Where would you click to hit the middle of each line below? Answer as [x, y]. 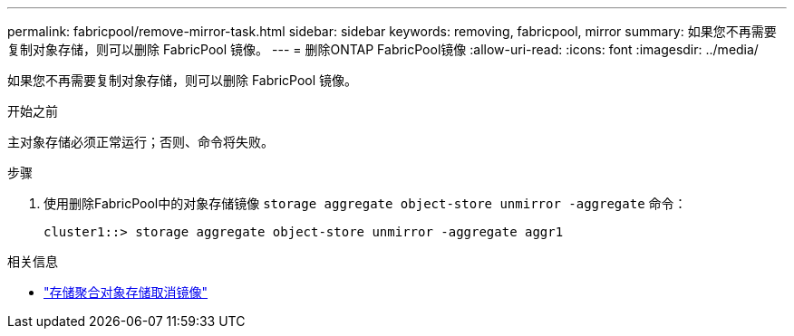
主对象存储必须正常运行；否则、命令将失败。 [140, 142]
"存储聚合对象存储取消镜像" [126, 292]
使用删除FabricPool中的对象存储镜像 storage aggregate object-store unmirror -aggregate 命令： [365, 203]
